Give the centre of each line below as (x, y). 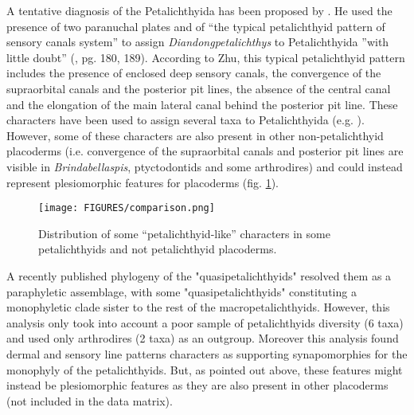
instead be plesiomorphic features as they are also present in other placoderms (197, 385)
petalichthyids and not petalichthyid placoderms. (158, 249)
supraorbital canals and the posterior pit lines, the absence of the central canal (199, 88)
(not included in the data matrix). (90, 400)
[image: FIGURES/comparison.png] (127, 208)
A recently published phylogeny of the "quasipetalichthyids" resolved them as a (199, 275)
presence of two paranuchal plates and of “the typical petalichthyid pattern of (196, 26)
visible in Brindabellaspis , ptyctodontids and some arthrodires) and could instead (205, 166)
